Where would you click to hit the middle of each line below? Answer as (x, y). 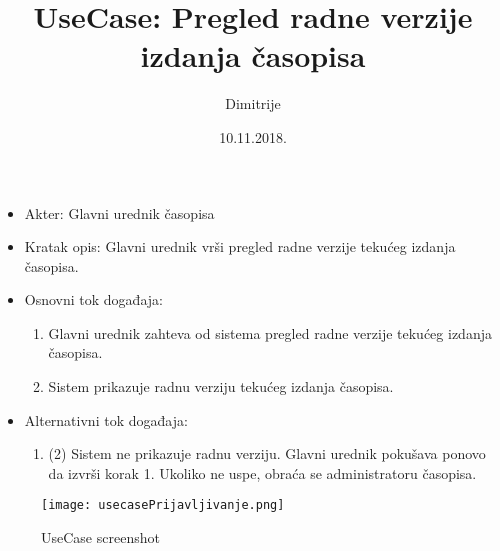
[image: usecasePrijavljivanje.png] (163, 505)
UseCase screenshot (100, 537)
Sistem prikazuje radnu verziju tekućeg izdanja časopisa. (221, 386)
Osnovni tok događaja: (93, 299)
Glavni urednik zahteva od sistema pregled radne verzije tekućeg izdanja (270, 332)
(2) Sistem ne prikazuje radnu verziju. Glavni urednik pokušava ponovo (267, 453)
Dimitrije (253, 103)
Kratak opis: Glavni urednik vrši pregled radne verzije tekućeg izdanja (240, 246)
